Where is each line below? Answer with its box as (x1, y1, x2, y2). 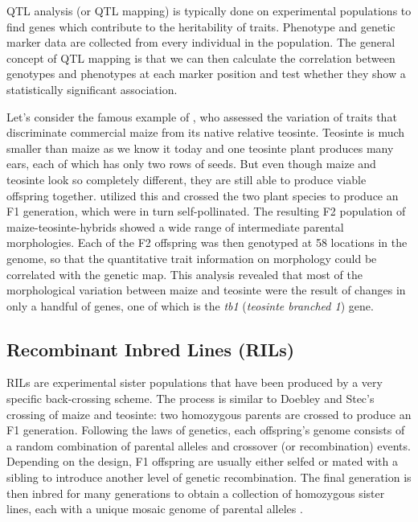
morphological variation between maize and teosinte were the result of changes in (6, 282, 406, 298)
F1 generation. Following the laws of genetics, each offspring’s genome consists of (6, 421, 405, 438)
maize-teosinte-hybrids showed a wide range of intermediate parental (6, 218, 344, 235)
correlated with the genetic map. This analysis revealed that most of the (6, 265, 363, 282)
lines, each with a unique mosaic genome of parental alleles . (6, 500, 303, 517)
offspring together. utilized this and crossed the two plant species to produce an (6, 187, 399, 203)
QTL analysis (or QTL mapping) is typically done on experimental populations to (6, 2, 412, 18)
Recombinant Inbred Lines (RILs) (6, 336, 295, 361)
